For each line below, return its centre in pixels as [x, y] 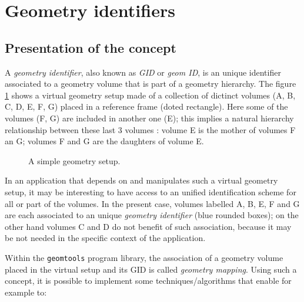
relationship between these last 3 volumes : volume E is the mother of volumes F [150, 129]
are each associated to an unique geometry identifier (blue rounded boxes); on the [152, 215]
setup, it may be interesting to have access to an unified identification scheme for [151, 191]
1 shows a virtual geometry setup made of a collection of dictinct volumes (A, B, [150, 95]
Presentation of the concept [91, 47]
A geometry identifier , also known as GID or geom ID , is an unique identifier [143, 72]
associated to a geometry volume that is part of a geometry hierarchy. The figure [151, 84]
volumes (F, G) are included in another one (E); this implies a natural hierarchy [149, 118]
